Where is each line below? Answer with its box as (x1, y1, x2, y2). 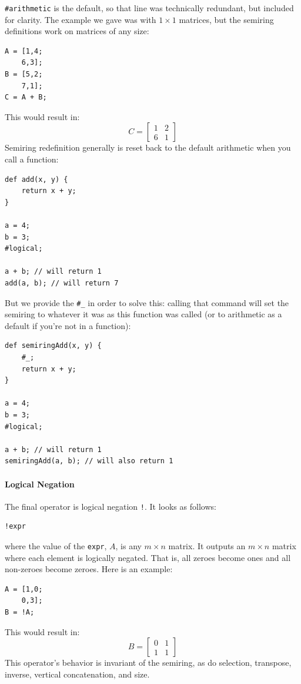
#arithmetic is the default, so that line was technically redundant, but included (5, 2, 294, 14)
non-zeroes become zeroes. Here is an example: (5, 563, 173, 575)
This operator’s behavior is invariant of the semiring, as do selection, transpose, (5, 656, 292, 669)
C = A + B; (5, 93, 47, 102)
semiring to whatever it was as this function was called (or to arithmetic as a (5, 308, 282, 320)
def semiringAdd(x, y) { (5, 341, 102, 350)
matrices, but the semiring (179, 13, 274, 25)
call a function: (5, 153, 59, 165)
